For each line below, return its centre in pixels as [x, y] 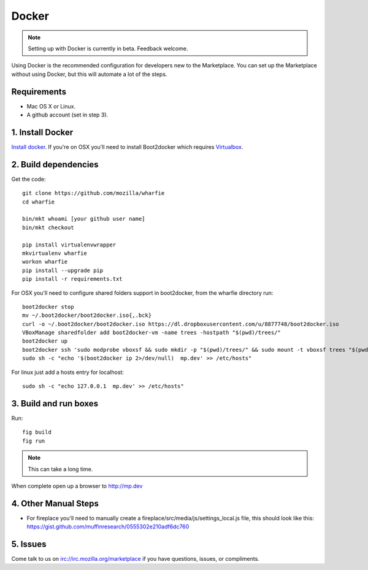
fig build [37, 432]
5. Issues [29, 544]
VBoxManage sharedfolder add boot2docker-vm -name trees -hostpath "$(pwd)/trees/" [152, 333]
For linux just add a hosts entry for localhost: [67, 372]
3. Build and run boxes [55, 404]
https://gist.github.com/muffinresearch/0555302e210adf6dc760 [108, 526]
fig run [34, 441]
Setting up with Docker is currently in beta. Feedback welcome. [108, 48]
